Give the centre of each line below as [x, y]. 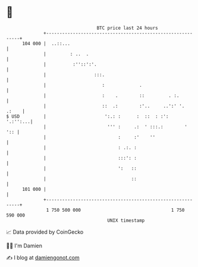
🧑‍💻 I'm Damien [24, 246]
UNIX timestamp [126, 220]
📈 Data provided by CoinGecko [45, 232]
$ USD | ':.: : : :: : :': [87, 116]
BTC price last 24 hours [128, 28]
